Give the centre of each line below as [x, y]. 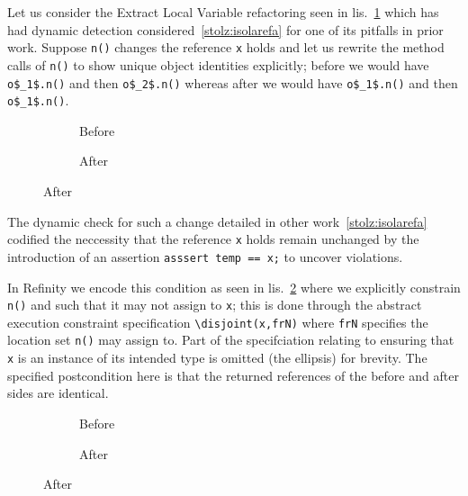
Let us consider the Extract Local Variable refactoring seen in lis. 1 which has [223, 12]
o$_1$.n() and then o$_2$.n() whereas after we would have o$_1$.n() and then [233, 82]
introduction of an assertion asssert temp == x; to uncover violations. [205, 256]
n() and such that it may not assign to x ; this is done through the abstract [215, 305]
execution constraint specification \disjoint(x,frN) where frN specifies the [218, 322]
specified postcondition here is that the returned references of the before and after [233, 375]
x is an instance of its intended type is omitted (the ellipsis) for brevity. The [217, 358]
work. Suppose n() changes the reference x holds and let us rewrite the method [226, 47]
